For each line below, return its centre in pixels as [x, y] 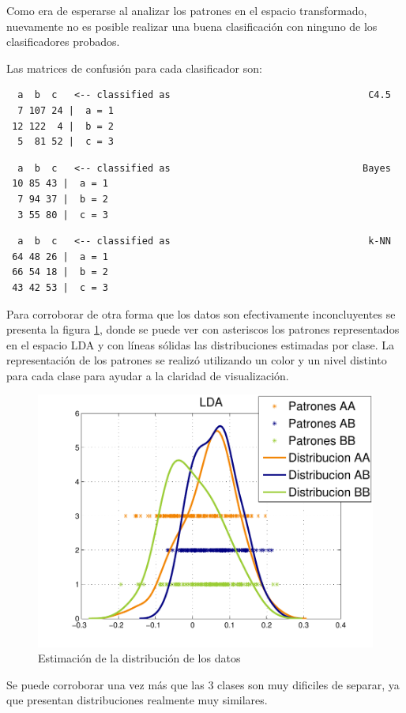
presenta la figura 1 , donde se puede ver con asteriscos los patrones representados [203, 329]
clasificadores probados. [63, 41]
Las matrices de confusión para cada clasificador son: [134, 68]
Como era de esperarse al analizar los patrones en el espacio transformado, [187, 10]
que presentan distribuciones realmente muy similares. [137, 700]
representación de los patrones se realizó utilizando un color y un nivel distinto [197, 360]
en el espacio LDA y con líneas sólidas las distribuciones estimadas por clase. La [200, 344]
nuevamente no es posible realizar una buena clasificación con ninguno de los [192, 26]
